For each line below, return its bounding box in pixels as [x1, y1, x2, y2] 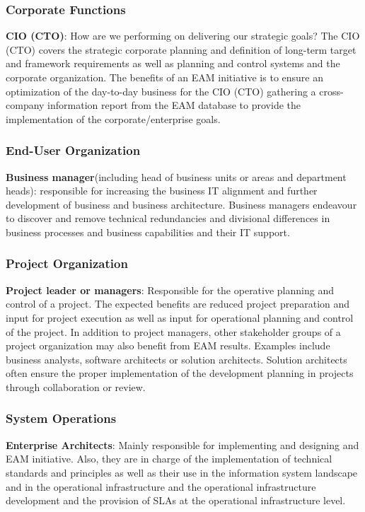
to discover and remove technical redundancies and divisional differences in [6, 211, 330, 226]
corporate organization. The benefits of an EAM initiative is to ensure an [6, 70, 323, 84]
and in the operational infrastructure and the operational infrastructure [6, 479, 316, 494]
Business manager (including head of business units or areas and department [6, 169, 347, 184]
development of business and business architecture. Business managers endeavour [6, 197, 357, 211]
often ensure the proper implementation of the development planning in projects [6, 366, 354, 380]
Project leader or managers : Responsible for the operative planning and [6, 282, 334, 297]
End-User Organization [6, 141, 141, 159]
